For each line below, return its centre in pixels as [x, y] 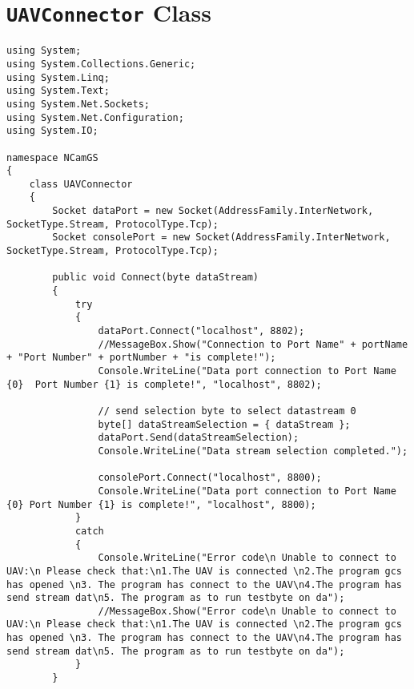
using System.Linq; [58, 77]
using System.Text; [58, 91]
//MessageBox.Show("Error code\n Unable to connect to [247, 611]
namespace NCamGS [52, 157]
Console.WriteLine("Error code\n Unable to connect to [247, 558]
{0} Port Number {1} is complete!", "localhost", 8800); [161, 504]
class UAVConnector [81, 184]
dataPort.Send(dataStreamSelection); [199, 438]
